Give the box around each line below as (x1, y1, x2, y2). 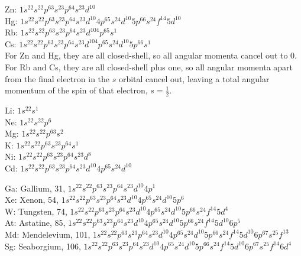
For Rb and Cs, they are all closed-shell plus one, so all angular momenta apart (5, 60, 293, 73)
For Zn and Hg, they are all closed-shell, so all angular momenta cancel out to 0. (5, 49, 297, 61)
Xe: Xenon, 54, (5, 193, 59, 206)
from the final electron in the (5, 72, 110, 85)
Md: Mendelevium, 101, (5, 228, 90, 240)
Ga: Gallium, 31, (5, 182, 66, 194)
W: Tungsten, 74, (5, 205, 67, 217)
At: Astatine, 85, (5, 216, 66, 229)
